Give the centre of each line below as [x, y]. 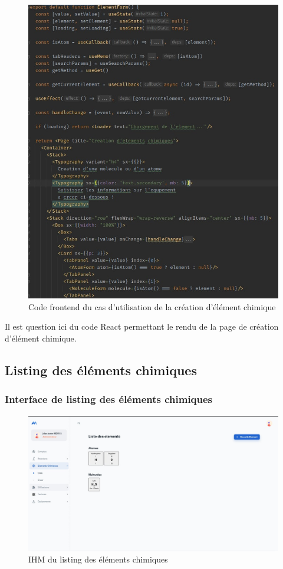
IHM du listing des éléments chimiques [98, 559]
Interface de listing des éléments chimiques [109, 399]
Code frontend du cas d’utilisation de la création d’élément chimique [152, 306]
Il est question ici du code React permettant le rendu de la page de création [142, 326]
